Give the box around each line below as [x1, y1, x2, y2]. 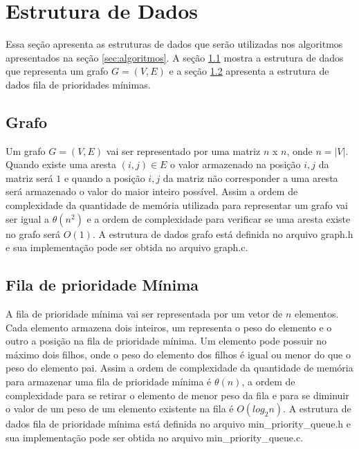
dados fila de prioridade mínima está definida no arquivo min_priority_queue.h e [6, 416, 351, 431]
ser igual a [6, 211, 50, 226]
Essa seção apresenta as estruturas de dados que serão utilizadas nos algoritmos [6, 37, 343, 51]
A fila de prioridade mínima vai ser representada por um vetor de [6, 306, 283, 321]
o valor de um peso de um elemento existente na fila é [6, 401, 234, 416]
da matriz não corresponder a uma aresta [163, 170, 338, 185]
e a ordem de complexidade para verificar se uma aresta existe [86, 211, 351, 226]
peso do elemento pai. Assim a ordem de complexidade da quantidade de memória [6, 360, 353, 375]
